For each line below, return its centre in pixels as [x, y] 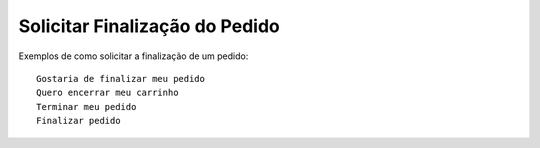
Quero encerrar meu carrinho [107, 93]
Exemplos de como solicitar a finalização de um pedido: [133, 56]
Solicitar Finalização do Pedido [149, 26]
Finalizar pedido [78, 121]
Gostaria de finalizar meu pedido [120, 78]
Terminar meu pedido [86, 106]
